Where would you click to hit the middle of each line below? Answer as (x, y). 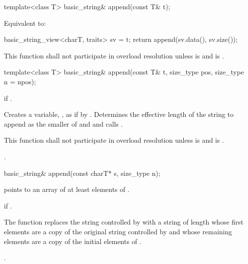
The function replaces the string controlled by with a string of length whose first (124, 222)
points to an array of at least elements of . (67, 189)
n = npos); (20, 81)
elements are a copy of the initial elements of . (73, 241)
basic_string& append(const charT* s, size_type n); (82, 173)
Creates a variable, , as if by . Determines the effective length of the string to (119, 114)
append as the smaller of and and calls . (63, 123)
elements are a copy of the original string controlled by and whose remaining (118, 231)
